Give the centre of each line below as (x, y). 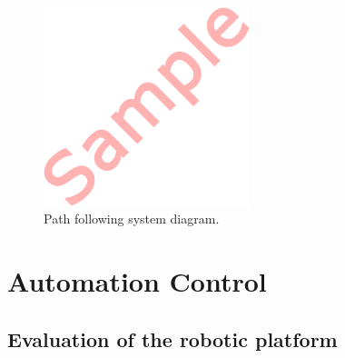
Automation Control (137, 280)
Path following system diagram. (132, 219)
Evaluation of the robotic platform (172, 338)
